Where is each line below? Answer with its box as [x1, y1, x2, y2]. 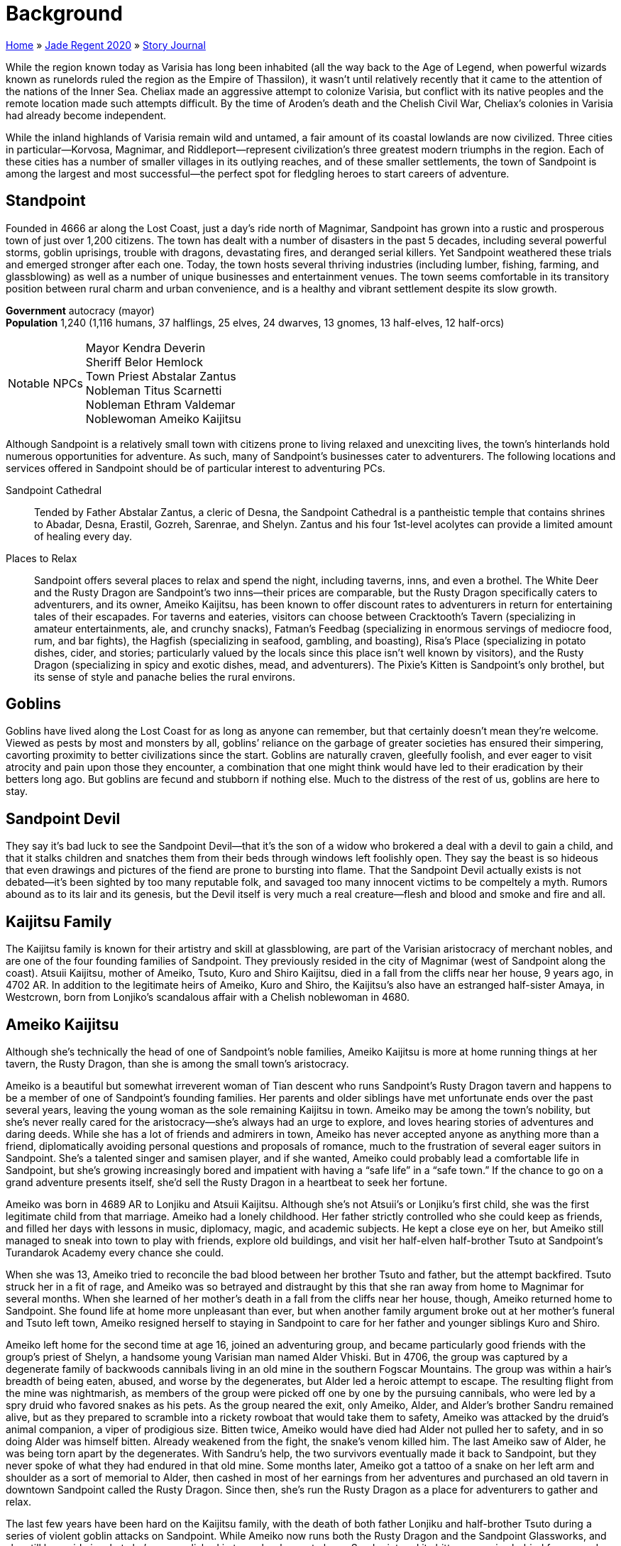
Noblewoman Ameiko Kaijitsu [85, 411, 241, 426]
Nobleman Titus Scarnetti [85, 383, 222, 398]
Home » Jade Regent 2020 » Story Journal [6, 38, 206, 51]
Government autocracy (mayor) [6, 304, 155, 317]
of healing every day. [34, 530, 132, 542]
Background [6, 1, 123, 26]
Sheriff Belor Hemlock [85, 354, 204, 369]
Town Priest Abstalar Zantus [85, 368, 236, 383]
